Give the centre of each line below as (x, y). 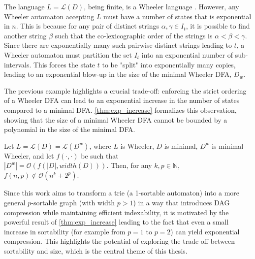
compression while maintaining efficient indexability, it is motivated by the (116, 212)
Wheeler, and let (29, 155)
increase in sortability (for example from (65, 231)
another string (25, 35)
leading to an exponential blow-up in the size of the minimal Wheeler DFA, (118, 74)
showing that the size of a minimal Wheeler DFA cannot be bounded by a (116, 119)
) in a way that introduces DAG (181, 202)
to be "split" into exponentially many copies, (169, 64)
